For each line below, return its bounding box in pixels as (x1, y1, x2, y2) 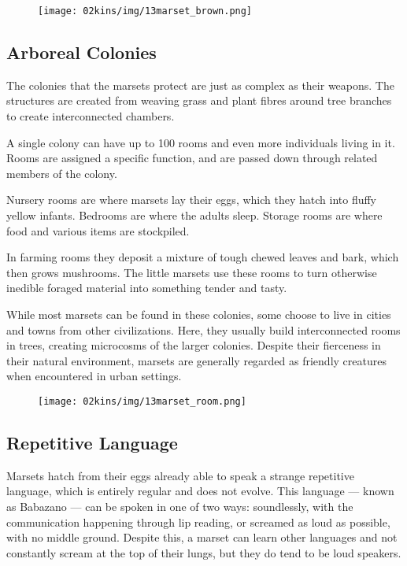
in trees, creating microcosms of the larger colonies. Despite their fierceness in (6, 337, 381, 353)
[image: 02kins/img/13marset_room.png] (38, 395, 246, 407)
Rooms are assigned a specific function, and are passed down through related (6, 150, 378, 166)
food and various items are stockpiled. (6, 222, 190, 239)
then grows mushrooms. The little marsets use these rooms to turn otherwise (6, 264, 377, 280)
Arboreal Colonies (6, 40, 157, 65)
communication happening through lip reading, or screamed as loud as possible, (6, 513, 390, 530)
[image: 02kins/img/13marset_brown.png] (38, 6, 253, 17)
